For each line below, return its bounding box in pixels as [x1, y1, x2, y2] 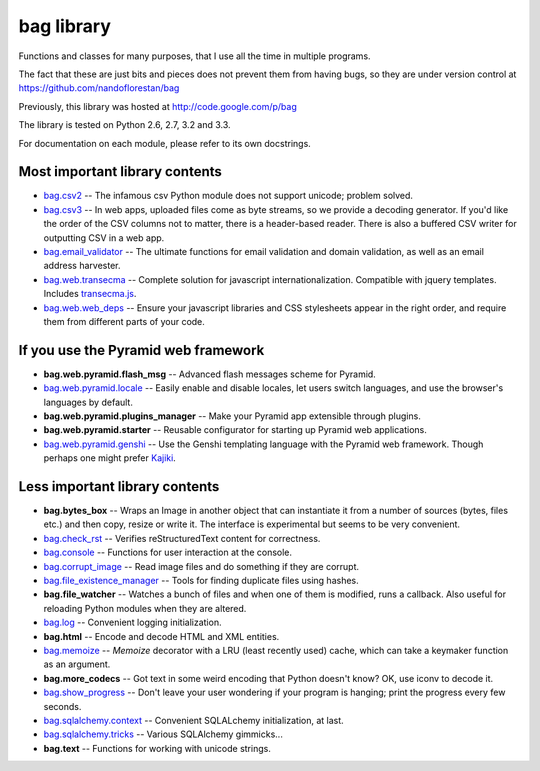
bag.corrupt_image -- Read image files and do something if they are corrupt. [43, 560, 360, 572]
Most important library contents [18, 163, 222, 180]
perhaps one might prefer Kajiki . [43, 452, 177, 464]
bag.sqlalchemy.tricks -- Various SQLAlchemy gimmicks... [43, 728, 284, 740]
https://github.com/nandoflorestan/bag [18, 82, 180, 94]
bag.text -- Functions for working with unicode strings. [43, 742, 272, 754]
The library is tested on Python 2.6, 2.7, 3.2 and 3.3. [18, 119, 231, 131]
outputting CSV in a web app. [43, 231, 165, 244]
